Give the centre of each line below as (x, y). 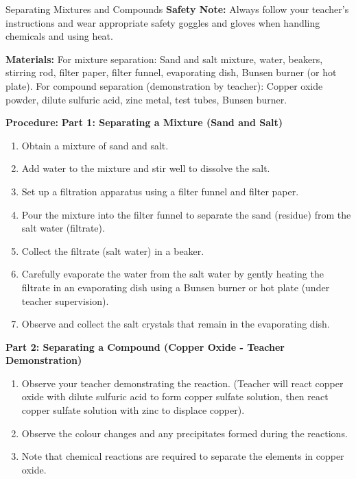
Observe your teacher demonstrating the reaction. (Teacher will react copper (182, 383)
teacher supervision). (65, 300)
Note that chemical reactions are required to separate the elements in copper (183, 456)
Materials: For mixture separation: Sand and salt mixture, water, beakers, (164, 59)
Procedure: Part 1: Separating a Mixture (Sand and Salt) (144, 122)
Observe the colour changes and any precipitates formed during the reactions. (185, 433)
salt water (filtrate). (63, 228)
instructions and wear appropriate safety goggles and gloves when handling (163, 22)
